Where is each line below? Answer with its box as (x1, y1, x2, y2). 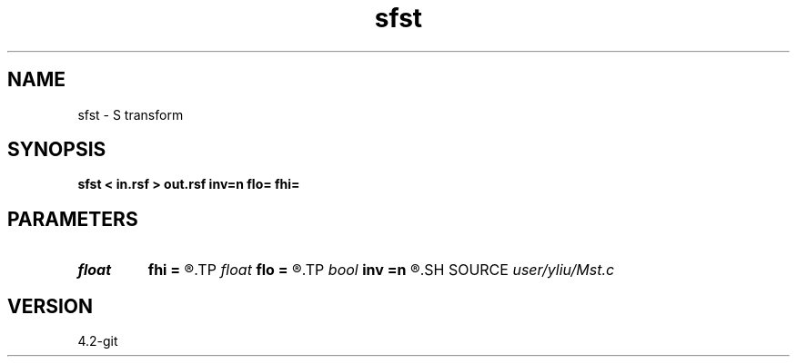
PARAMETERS (7, 207, 138, 231)
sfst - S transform (77, 106, 184, 123)
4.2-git (77, 333, 118, 349)
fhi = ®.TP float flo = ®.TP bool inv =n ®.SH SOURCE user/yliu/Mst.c (147, 261, 615, 280)
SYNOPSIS (7, 138, 106, 162)
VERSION (7, 294, 94, 318)
